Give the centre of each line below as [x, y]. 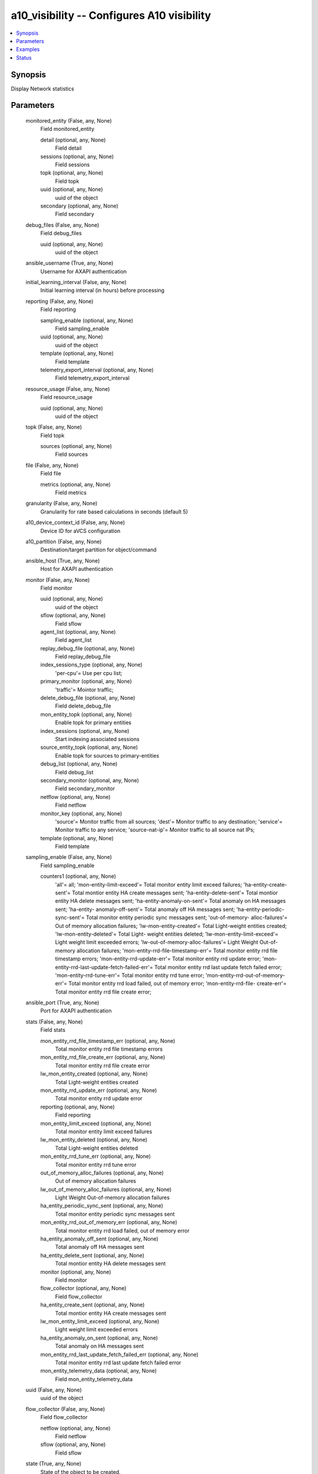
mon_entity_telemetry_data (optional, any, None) [99, 1371]
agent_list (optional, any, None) [78, 631]
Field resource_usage [66, 397]
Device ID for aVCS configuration [80, 531]
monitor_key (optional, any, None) [81, 813]
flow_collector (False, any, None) [65, 1409]
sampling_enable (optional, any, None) [87, 320]
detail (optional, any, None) [73, 140]
